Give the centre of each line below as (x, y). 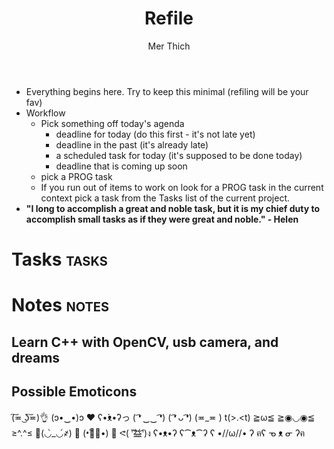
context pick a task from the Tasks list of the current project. (165, 198)
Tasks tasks (59, 259)
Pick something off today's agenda (112, 123)
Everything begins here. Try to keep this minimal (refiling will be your (167, 91)
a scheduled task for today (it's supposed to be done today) (179, 155)
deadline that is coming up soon (121, 166)
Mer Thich (169, 46)
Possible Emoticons (74, 392)
